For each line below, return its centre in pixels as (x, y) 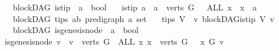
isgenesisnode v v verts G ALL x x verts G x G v (114, 41)
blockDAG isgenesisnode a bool (76, 30)
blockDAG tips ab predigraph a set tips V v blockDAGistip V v (143, 18)
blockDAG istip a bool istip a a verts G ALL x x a (135, 7)
